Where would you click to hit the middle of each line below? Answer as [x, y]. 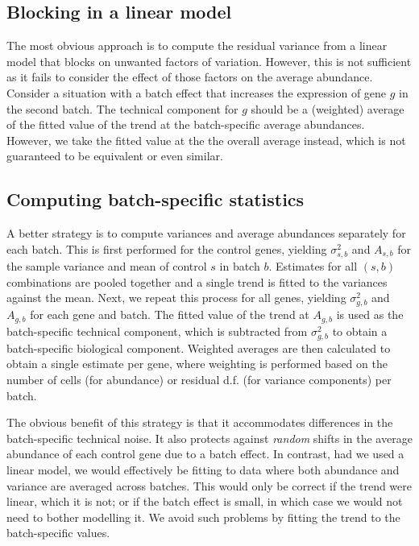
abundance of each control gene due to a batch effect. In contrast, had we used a [205, 454]
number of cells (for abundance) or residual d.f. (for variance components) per [199, 380]
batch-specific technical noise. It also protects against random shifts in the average [209, 438]
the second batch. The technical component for [122, 108]
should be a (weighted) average [328, 108]
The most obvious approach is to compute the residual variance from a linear [197, 45]
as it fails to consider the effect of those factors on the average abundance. [190, 77]
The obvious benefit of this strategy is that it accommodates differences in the [200, 422]
